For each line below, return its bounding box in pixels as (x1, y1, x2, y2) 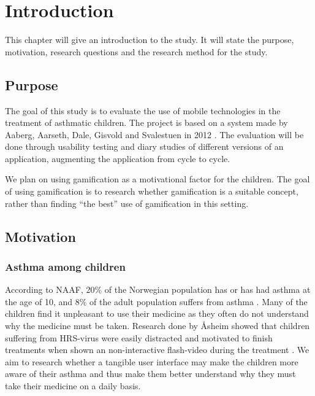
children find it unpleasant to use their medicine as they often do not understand (5, 307, 309, 320)
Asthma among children (5, 258, 126, 274)
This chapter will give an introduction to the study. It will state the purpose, (5, 33, 294, 46)
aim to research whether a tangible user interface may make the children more (5, 355, 298, 368)
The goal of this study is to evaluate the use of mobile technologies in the (5, 104, 281, 117)
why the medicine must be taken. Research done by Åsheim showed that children (5, 319, 310, 332)
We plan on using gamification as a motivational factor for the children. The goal (5, 173, 310, 185)
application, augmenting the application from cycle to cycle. (5, 152, 230, 165)
